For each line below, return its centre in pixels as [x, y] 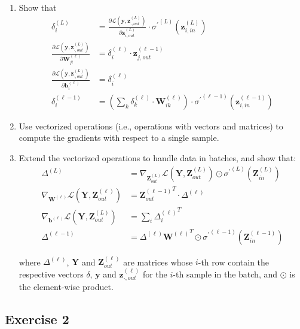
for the [155, 274]
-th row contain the [234, 262]
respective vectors [51, 274]
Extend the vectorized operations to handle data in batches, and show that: [157, 157]
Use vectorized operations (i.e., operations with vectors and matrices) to [151, 126]
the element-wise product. [66, 287]
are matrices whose [158, 262]
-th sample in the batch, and [225, 274]
